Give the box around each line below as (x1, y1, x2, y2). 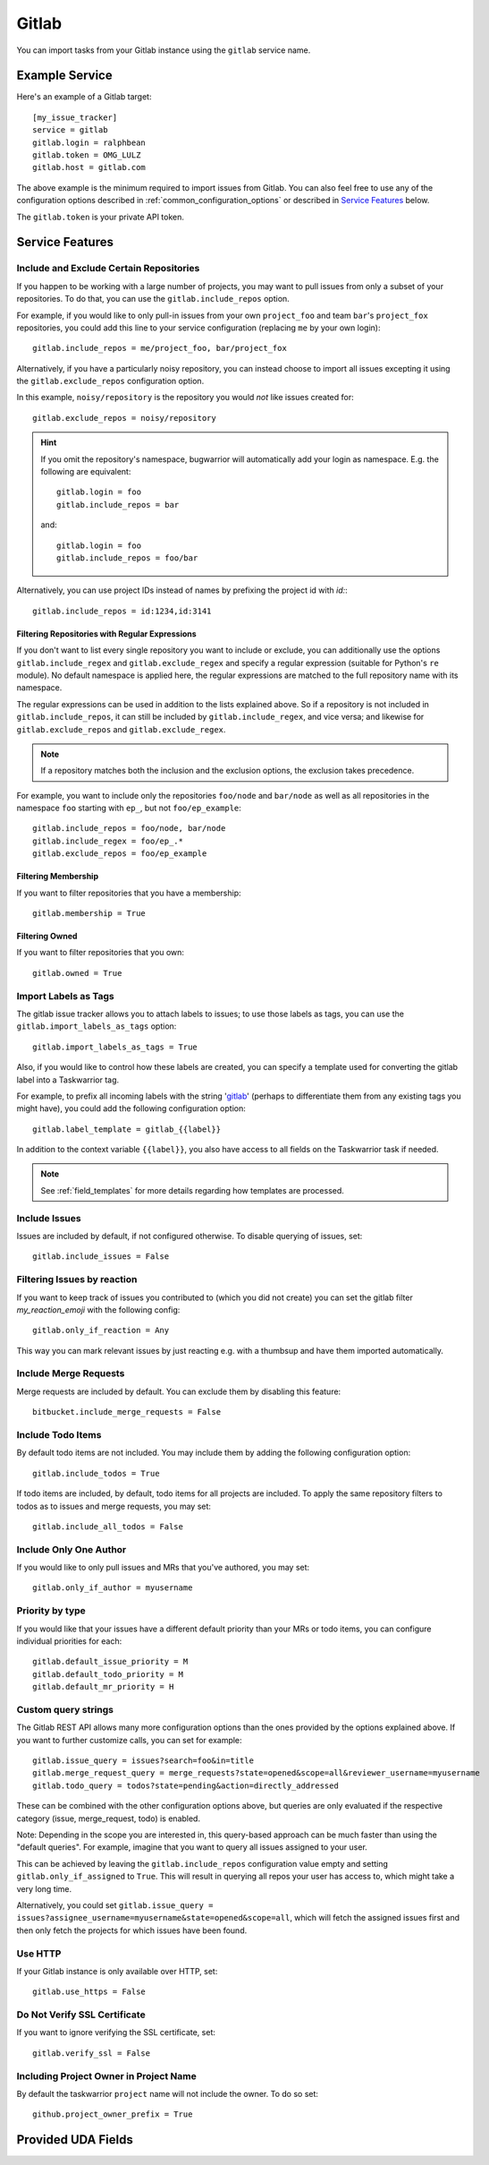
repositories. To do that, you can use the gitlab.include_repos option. (16, 294, 290, 304)
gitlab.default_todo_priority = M (32, 1669, 183, 1679)
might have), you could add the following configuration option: (16, 1103, 246, 1114)
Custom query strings (16, 1703, 114, 1716)
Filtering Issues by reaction (16, 1273, 138, 1286)
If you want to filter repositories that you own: (16, 947, 185, 958)
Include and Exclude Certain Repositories (16, 262, 200, 275)
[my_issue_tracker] (32, 112, 118, 123)
